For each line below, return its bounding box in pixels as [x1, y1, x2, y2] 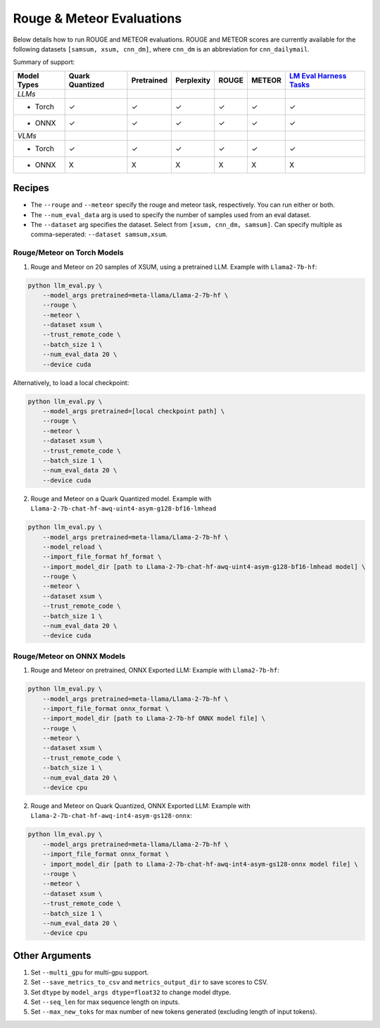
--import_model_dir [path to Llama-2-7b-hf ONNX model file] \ [42, 714, 266, 723]
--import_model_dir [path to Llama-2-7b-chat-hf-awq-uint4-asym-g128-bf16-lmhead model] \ [42, 563, 366, 570]
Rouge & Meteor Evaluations [13, 11, 182, 26]
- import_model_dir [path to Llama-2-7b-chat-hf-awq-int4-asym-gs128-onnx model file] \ [42, 860, 358, 868]
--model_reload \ [42, 543, 103, 551]
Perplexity [175, 75, 211, 85]
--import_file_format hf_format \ [42, 553, 162, 561]
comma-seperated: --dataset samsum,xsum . [30, 230, 168, 239]
